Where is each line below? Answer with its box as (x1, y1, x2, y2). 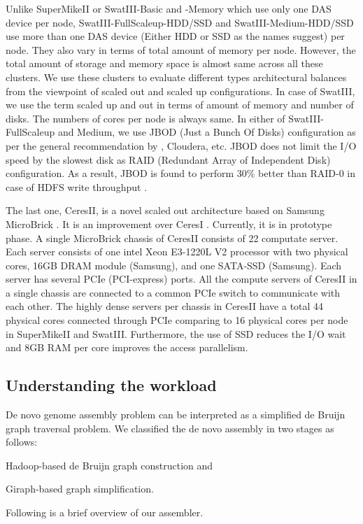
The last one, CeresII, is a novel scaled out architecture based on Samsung (6, 203, 325, 218)
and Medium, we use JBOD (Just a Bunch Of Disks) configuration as (57, 125, 356, 139)
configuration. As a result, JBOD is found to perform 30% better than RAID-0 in (6, 166, 355, 180)
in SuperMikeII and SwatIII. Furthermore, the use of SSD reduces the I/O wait (6, 326, 346, 341)
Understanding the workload (6, 374, 217, 396)
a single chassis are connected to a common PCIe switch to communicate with (6, 285, 341, 299)
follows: (6, 434, 38, 449)
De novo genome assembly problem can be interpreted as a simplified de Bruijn (6, 407, 346, 422)
